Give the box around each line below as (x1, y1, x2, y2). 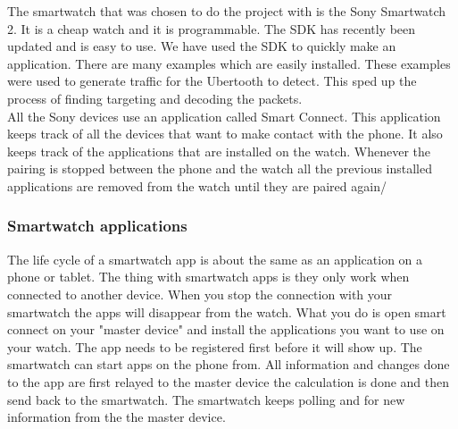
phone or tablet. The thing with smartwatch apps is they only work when (7, 267, 410, 286)
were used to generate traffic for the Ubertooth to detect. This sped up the (7, 71, 417, 90)
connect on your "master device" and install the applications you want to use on (7, 320, 445, 339)
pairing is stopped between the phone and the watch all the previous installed (7, 159, 433, 178)
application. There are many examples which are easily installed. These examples (7, 54, 451, 72)
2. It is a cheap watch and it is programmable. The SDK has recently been (7, 19, 416, 38)
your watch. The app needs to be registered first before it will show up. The (7, 337, 422, 356)
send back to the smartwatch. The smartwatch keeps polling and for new (7, 390, 405, 408)
